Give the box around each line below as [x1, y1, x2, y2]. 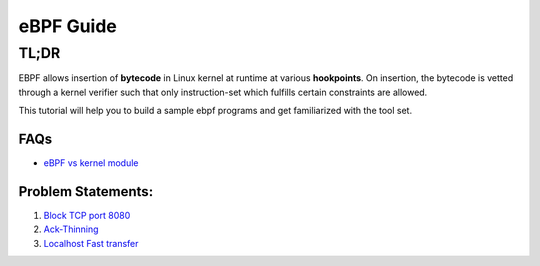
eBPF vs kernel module [43, 157, 139, 169]
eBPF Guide [18, 15, 117, 37]
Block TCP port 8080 [43, 209, 131, 221]
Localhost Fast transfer [43, 237, 139, 249]
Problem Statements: [18, 183, 154, 200]
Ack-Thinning [43, 223, 99, 235]
